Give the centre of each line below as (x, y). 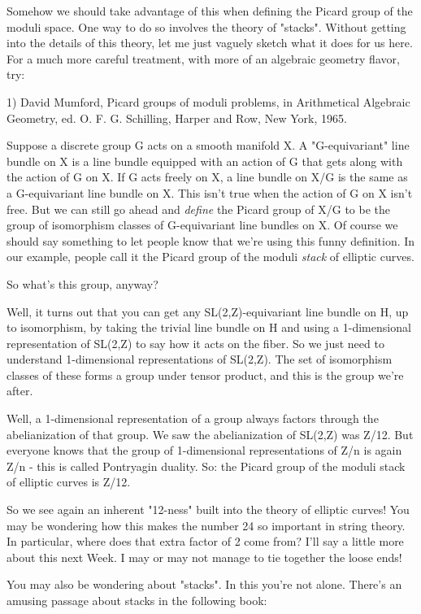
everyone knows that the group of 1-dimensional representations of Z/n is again (204, 450)
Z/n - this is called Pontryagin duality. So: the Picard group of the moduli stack (206, 466)
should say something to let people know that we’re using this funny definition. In (211, 240)
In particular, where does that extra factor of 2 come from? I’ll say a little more (205, 541)
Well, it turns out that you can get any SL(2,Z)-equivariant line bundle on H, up (208, 311)
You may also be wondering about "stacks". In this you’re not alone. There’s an (204, 584)
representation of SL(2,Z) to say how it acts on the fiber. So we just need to (195, 343)
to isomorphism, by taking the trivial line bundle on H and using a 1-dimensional (209, 327)
